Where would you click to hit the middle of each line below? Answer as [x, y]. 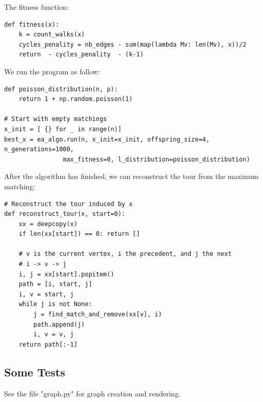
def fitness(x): [32, 24]
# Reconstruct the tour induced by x [68, 204]
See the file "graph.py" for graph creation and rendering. [93, 393]
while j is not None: [55, 304]
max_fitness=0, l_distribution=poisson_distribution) [156, 159]
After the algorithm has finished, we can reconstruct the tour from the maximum [131, 176]
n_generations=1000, [39, 149]
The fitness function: [36, 7]
